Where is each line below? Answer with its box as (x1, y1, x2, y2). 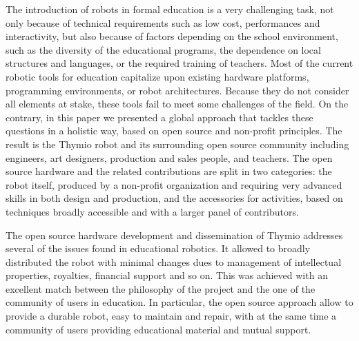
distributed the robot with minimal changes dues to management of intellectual (6, 254, 342, 269)
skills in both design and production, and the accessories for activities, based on (6, 191, 343, 205)
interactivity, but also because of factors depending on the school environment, (6, 29, 338, 43)
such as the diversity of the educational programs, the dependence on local (6, 42, 321, 56)
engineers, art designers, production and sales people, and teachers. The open (6, 150, 333, 165)
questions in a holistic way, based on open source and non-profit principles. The (6, 123, 342, 138)
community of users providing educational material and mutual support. (6, 322, 311, 336)
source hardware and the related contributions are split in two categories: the (6, 164, 332, 178)
